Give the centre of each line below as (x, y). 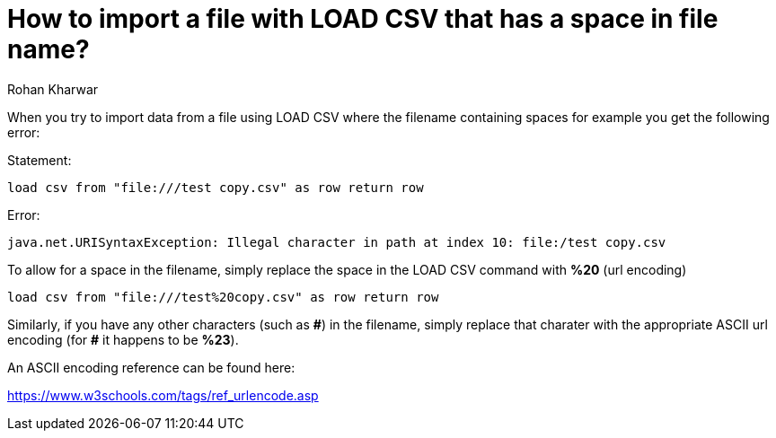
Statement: (40, 160)
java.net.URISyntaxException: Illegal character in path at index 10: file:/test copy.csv (337, 242)
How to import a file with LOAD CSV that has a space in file (363, 19)
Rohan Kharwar (53, 89)
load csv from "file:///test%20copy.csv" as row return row (223, 297)
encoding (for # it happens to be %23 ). (123, 339)
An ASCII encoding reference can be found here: (151, 367)
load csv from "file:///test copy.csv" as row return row (216, 187)
